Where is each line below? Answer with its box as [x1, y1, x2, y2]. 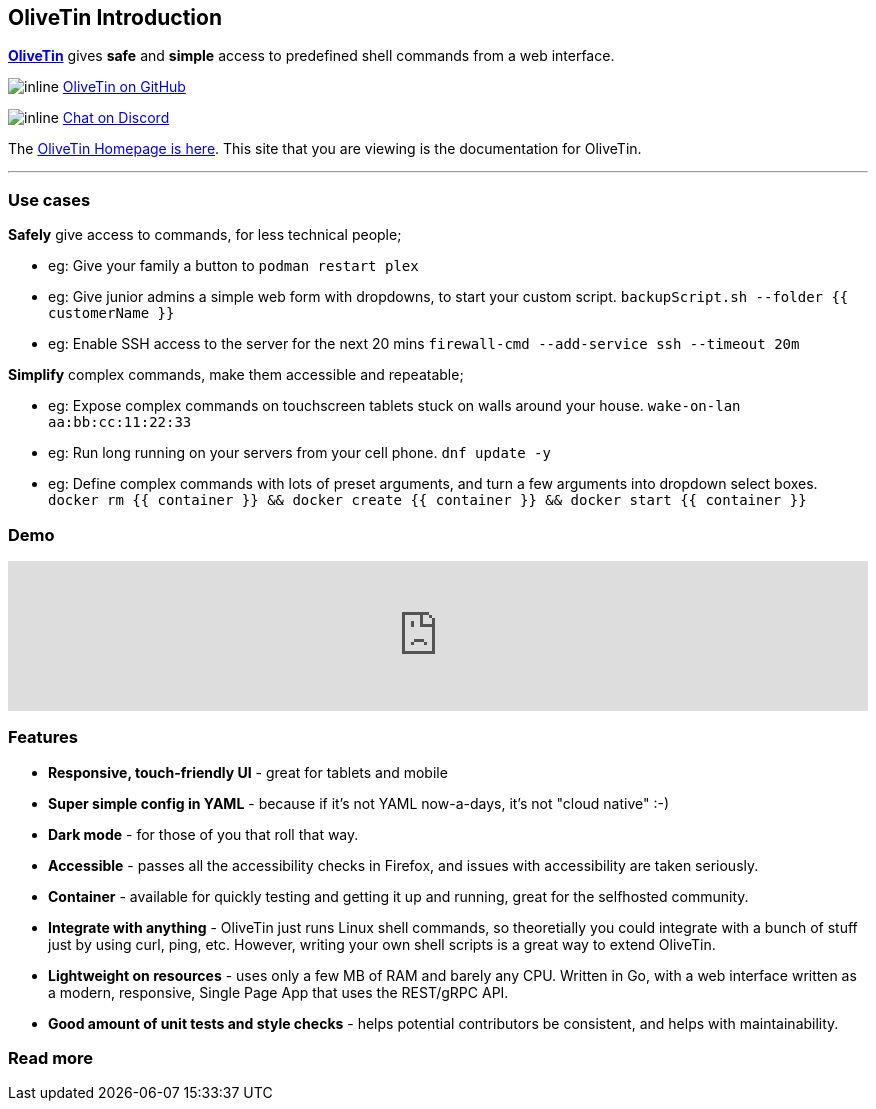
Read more [8, 1048, 94, 1069]
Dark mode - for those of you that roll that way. [48, 825, 359, 843]
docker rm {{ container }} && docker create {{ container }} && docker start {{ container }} [48, 492, 807, 509]
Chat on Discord [62, 109, 170, 127]
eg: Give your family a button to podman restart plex [48, 257, 419, 275]
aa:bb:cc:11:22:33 [48, 414, 192, 431]
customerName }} [48, 305, 175, 322]
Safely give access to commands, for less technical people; [8, 226, 402, 244]
